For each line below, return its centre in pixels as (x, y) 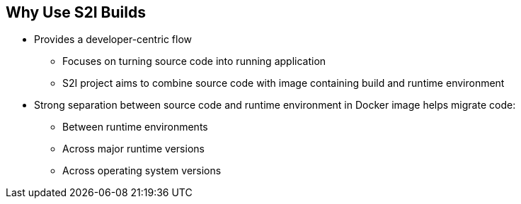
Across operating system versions (142, 171)
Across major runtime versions (133, 149)
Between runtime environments (135, 127)
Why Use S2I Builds (76, 12)
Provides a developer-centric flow (113, 40)
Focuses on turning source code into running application (194, 61)
